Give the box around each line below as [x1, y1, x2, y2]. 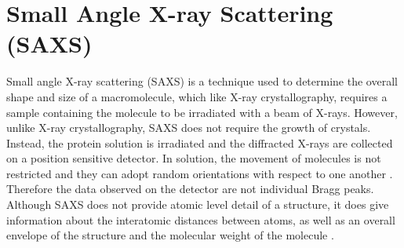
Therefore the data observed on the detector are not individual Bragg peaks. [6, 181, 374, 197]
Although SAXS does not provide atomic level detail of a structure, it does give [6, 196, 389, 213]
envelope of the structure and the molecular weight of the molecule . [6, 227, 334, 243]
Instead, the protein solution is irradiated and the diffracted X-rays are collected [6, 134, 393, 151]
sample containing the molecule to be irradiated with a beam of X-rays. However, [6, 104, 398, 120]
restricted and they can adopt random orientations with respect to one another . [6, 165, 393, 181]
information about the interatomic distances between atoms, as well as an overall [6, 211, 395, 228]
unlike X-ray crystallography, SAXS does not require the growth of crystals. [6, 119, 371, 136]
